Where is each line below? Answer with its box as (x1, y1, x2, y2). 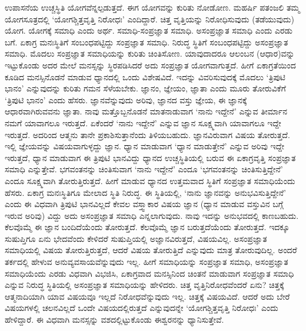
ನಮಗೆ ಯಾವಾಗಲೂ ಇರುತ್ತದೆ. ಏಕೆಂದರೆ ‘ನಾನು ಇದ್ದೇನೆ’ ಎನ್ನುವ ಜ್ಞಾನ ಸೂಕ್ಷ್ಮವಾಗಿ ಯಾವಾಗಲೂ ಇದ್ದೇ (5, 116, 281, 129)
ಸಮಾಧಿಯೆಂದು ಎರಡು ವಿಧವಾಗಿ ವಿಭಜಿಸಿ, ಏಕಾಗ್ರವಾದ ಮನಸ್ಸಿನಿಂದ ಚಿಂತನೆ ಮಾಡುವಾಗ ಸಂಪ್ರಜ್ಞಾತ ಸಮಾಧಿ (5, 267, 294, 279)
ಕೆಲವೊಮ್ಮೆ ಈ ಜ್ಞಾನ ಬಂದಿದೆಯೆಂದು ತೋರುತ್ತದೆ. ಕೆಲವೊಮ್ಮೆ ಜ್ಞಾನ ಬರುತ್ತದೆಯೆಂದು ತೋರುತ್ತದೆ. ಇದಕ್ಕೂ (5, 221, 290, 233)
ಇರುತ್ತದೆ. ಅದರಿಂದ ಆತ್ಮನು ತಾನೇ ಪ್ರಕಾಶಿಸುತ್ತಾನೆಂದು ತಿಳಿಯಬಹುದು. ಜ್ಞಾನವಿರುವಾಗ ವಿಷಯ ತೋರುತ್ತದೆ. (5, 128, 290, 140)
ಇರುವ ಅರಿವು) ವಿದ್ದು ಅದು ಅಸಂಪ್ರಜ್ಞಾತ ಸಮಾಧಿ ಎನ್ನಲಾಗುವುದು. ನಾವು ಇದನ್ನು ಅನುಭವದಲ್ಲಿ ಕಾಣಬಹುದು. (5, 209, 299, 221)
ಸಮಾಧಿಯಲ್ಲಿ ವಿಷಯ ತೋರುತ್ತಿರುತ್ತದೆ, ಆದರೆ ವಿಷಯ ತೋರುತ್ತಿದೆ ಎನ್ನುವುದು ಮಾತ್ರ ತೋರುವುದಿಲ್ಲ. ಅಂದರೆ (5, 244, 297, 256)
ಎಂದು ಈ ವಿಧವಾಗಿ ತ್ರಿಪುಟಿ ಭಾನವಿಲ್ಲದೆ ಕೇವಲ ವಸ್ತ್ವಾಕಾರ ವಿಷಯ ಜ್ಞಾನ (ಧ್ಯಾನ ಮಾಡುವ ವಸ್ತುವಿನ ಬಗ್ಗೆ (5, 198, 284, 210)
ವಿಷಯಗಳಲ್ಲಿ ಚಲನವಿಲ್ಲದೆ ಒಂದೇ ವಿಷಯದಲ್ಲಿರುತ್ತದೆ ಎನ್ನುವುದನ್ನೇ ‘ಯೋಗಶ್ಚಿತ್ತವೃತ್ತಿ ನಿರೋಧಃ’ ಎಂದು (5, 301, 278, 314)
